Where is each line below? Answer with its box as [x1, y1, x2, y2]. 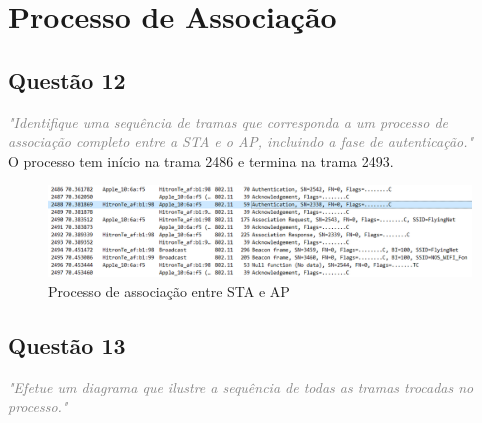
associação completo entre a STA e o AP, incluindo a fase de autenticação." [8, 131, 474, 152]
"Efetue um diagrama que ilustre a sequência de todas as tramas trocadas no [8, 376, 474, 397]
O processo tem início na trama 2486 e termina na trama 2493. [8, 150, 394, 171]
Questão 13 [8, 329, 126, 360]
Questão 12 [8, 64, 126, 95]
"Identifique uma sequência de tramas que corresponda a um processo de [8, 111, 449, 132]
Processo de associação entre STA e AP [48, 280, 290, 301]
